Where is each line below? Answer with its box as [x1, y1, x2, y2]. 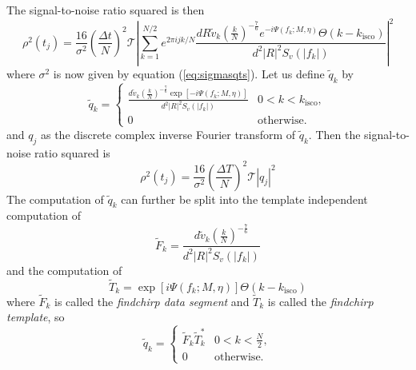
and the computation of [6, 261, 122, 278]
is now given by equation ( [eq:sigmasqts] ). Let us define [53, 65, 325, 82]
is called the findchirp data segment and [54, 292, 250, 309]
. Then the [308, 125, 361, 142]
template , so [6, 308, 65, 325]
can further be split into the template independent [121, 190, 368, 207]
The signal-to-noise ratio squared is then [6, 2, 205, 18]
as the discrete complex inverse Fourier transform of [40, 125, 296, 142]
